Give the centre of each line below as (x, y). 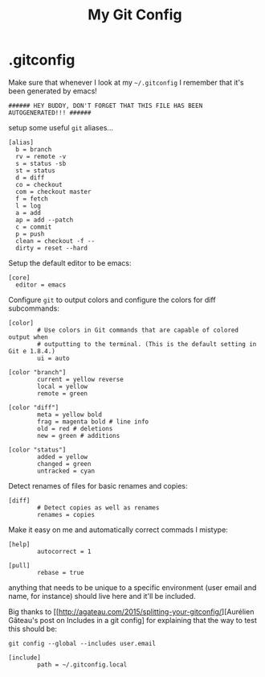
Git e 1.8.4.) (32, 351)
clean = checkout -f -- (55, 241)
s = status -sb (41, 163)
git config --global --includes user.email (82, 643)
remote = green (63, 393)
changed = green (64, 464)
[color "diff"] (34, 407)
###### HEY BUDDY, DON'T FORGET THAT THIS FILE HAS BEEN (106, 105)
